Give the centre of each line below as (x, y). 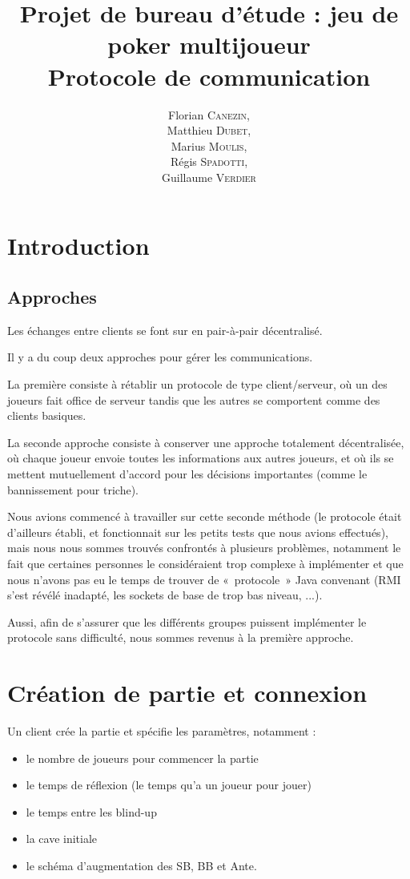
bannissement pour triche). (73, 489)
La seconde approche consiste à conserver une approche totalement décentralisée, (206, 442)
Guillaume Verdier (209, 177)
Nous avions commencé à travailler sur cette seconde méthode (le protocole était (205, 516)
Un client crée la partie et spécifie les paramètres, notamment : (162, 731)
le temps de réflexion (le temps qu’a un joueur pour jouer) (169, 785)
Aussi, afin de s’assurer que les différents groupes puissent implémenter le (187, 621)
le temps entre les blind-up (91, 811)
